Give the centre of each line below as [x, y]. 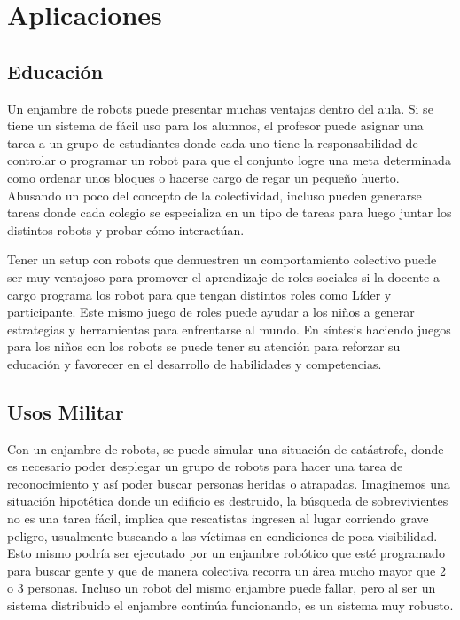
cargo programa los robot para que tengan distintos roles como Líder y [199, 294]
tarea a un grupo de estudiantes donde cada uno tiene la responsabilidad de [213, 142]
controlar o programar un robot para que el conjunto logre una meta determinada [229, 160]
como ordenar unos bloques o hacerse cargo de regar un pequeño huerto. [203, 177]
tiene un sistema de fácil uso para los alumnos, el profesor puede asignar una [215, 126]
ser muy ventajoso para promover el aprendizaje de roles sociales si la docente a [223, 276]
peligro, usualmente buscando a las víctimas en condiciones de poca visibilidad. [222, 535]
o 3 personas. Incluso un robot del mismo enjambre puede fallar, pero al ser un [222, 588]
